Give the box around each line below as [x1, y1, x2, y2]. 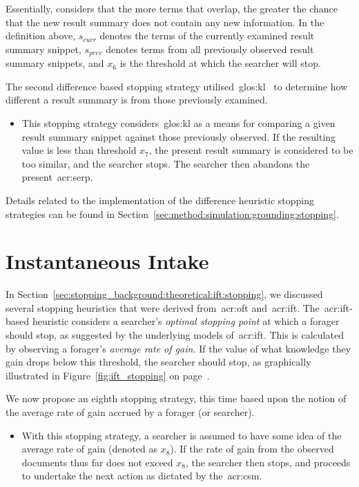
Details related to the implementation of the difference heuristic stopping [6, 192, 314, 207]
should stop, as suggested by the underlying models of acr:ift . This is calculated [6, 328, 344, 342]
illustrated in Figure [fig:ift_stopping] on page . [6, 368, 210, 382]
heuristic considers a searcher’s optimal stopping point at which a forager [32, 314, 340, 328]
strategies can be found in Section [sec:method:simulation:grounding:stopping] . [6, 206, 339, 221]
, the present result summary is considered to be [148, 143, 353, 157]
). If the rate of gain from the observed [170, 441, 334, 456]
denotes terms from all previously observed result [106, 41, 314, 56]
